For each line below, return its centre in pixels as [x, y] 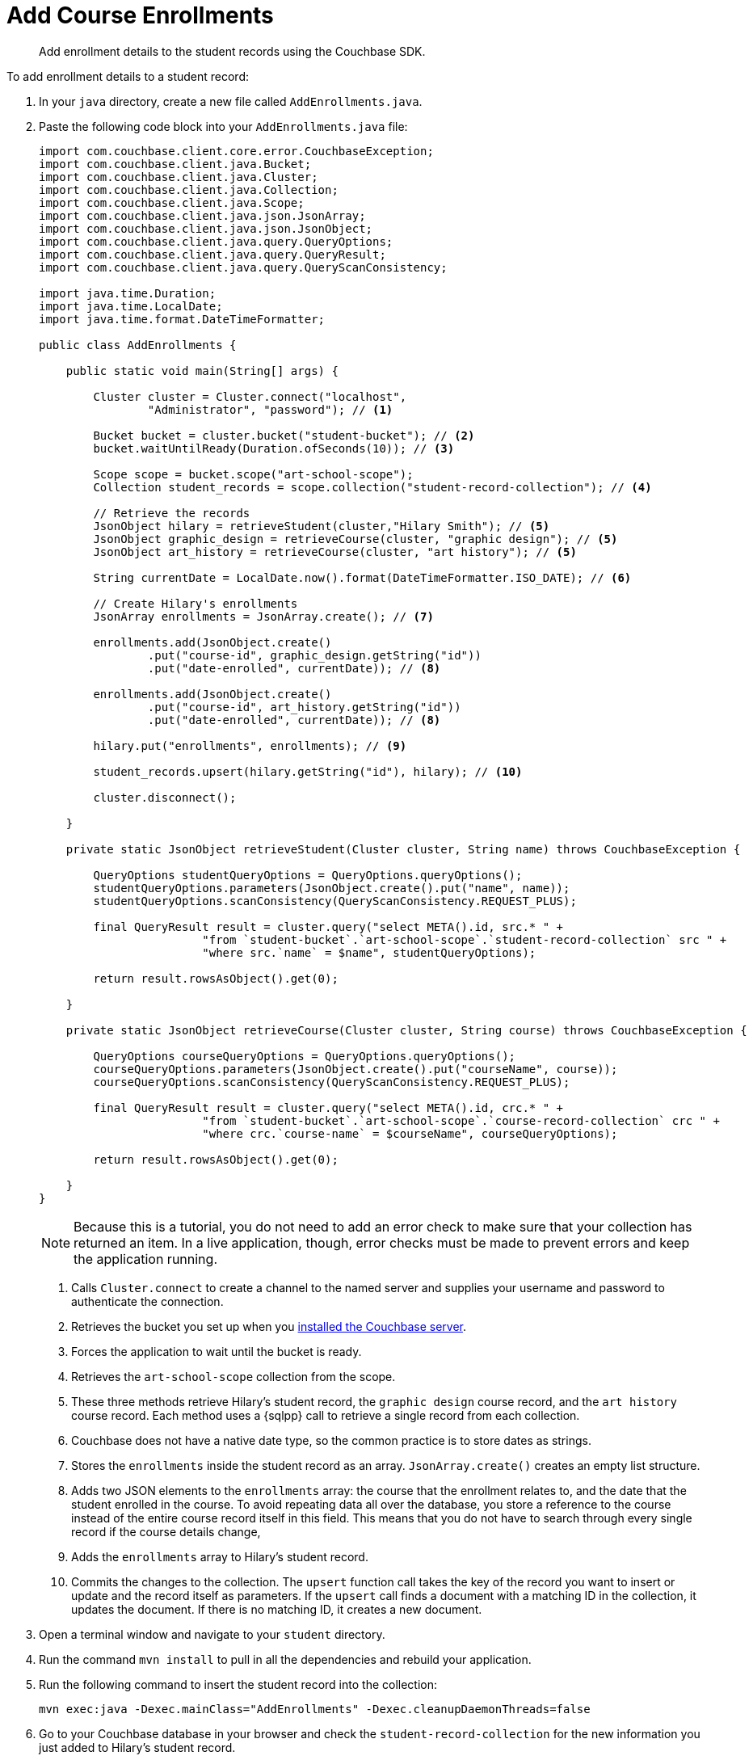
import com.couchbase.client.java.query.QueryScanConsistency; [243, 267]
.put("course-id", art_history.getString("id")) [304, 707]
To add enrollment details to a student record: [128, 76]
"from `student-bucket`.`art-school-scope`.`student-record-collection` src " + [465, 939]
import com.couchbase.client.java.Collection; [189, 189]
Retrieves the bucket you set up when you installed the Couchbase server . [269, 1326]
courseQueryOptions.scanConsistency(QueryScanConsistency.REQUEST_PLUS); [332, 1082]
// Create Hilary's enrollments [196, 603]
